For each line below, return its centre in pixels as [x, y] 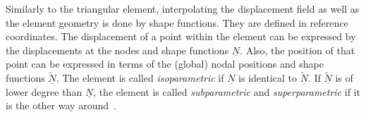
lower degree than [44, 91]
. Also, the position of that [298, 50]
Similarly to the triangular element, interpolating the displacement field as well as [183, 8]
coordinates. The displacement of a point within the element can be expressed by [181, 36]
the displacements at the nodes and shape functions [117, 50]
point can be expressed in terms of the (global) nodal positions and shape [165, 64]
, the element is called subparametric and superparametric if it [227, 91]
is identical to [268, 78]
